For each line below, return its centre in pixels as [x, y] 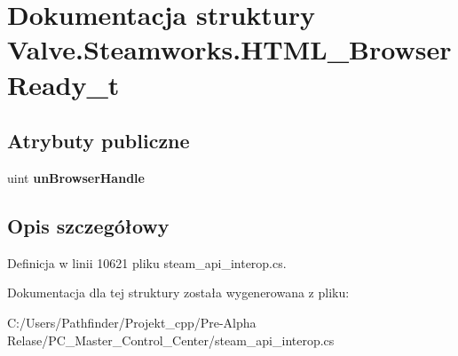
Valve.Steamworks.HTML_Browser [229, 49]
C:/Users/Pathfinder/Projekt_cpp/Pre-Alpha [132, 322]
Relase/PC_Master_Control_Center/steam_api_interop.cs [171, 340]
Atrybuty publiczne [99, 141]
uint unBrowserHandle [76, 177]
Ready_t [63, 84]
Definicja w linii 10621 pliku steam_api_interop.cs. [147, 262]
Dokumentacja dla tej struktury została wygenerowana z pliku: [178, 293]
